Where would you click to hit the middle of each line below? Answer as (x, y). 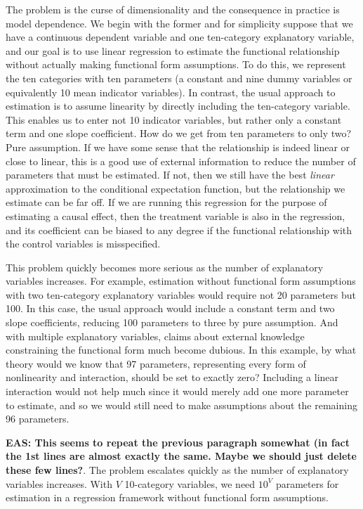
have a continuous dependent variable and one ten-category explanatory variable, (180, 37)
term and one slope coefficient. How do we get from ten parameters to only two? (179, 133)
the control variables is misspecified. (83, 244)
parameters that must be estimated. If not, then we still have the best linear (170, 175)
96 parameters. (38, 419)
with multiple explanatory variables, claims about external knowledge (155, 336)
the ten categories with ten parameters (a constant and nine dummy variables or (179, 78)
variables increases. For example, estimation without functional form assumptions (181, 281)
